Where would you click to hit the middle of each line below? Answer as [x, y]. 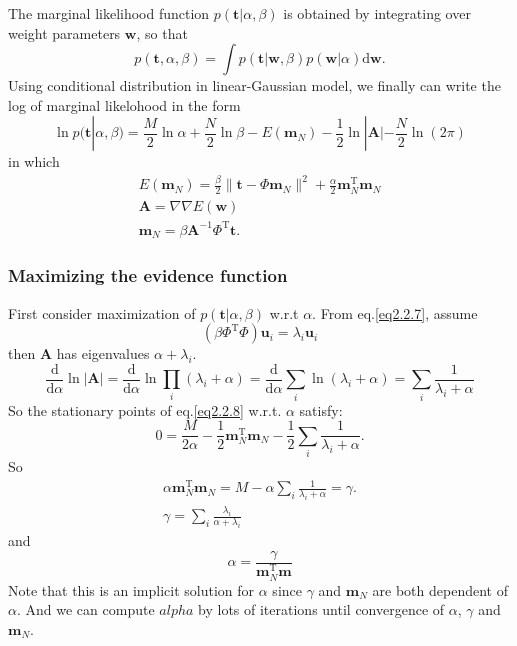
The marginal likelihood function [109, 13]
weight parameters [64, 32]
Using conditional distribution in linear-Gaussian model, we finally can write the [254, 85]
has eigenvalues [103, 353]
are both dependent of [440, 589]
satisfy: [321, 409]
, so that [162, 32]
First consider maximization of [102, 312]
